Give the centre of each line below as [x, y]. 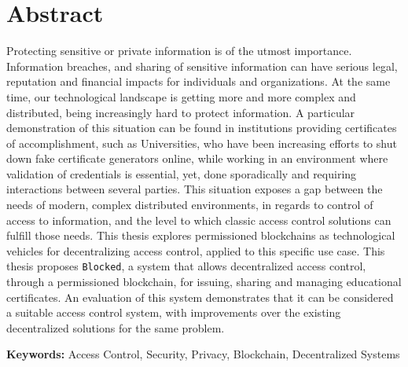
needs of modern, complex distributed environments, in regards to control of [190, 205]
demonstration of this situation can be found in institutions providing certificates [202, 128]
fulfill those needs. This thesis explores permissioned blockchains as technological [201, 235]
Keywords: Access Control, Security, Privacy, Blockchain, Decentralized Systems [203, 354]
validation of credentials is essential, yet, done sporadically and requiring [182, 173]
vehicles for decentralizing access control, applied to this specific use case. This [196, 250]
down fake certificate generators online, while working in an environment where [197, 158]
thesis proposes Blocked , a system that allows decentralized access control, [186, 266]
